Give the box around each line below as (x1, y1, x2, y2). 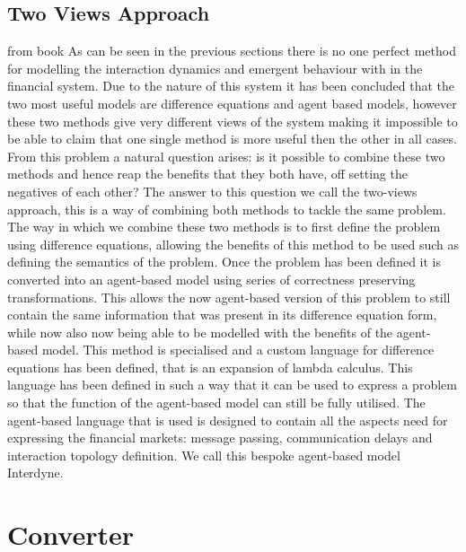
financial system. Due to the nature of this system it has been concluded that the (7, 76, 455, 95)
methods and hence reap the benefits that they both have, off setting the (7, 164, 408, 183)
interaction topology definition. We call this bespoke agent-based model (7, 445, 400, 464)
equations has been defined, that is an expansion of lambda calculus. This (7, 357, 413, 376)
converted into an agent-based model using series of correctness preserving (7, 269, 416, 288)
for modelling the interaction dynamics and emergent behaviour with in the (7, 58, 423, 77)
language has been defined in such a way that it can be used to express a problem (7, 375, 457, 394)
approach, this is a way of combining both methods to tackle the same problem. (7, 199, 446, 218)
